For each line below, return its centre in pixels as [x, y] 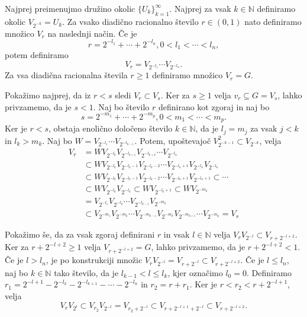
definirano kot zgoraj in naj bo [214, 106]
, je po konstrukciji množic [94, 260]
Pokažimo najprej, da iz [48, 95]
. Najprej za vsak [200, 8]
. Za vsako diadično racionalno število [130, 21]
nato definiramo [273, 21]
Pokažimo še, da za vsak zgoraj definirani [80, 234]
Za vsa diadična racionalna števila [66, 75]
